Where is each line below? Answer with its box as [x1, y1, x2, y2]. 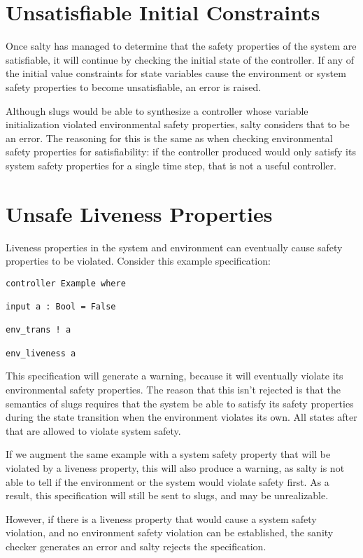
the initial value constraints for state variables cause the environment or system [6, 66, 346, 81]
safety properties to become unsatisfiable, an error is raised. [6, 79, 262, 94]
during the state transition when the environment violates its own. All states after [6, 410, 357, 424]
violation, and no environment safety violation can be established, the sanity [6, 525, 334, 540]
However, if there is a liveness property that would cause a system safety [6, 511, 317, 526]
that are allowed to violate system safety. [6, 423, 181, 438]
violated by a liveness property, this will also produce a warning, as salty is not [6, 460, 345, 475]
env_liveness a [6, 348, 76, 358]
